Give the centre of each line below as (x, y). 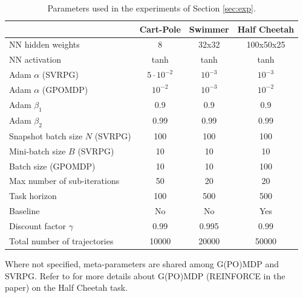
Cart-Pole (160, 29)
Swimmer (209, 29)
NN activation (35, 59)
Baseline (24, 211)
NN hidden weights (44, 44)
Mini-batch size (37, 151)
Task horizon (33, 196)
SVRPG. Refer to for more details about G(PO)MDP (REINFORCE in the (145, 275)
